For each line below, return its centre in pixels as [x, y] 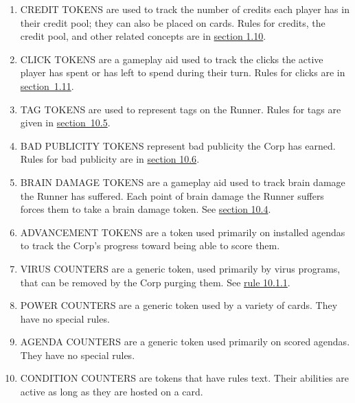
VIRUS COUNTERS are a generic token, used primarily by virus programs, [180, 268]
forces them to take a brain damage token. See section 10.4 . [146, 209]
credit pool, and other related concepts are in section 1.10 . [143, 36]
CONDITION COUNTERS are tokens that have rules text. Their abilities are [184, 378]
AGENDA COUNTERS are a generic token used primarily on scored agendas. [185, 342]
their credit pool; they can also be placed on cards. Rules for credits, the [173, 22]
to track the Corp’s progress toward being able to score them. [150, 245]
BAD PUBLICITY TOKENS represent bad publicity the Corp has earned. [178, 145]
